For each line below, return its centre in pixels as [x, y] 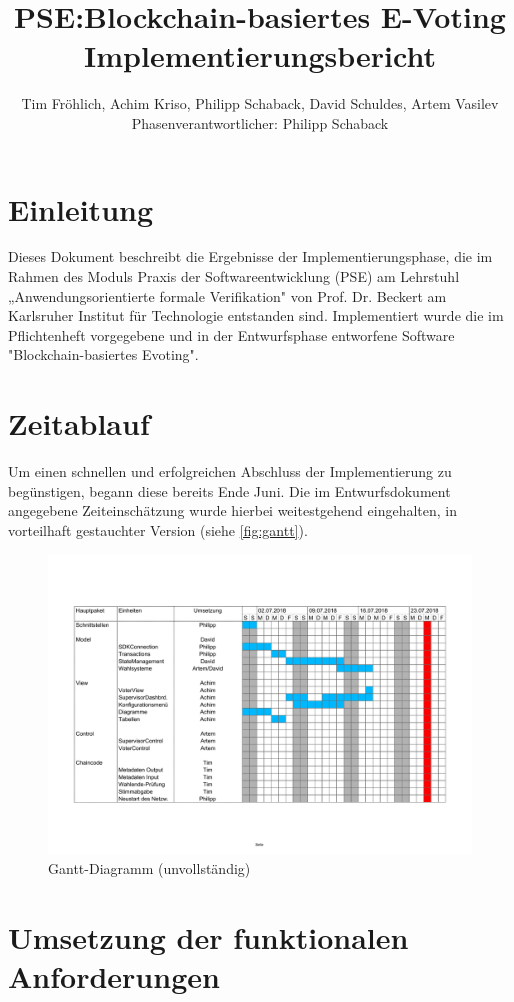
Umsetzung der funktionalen [208, 936]
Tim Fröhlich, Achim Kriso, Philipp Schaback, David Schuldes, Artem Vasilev [260, 103]
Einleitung [81, 208]
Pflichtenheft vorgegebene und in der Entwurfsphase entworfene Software [231, 334]
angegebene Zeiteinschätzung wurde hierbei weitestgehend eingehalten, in [233, 510]
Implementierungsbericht [260, 55]
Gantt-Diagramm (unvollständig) [149, 867]
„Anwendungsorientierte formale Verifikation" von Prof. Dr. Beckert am [227, 295]
